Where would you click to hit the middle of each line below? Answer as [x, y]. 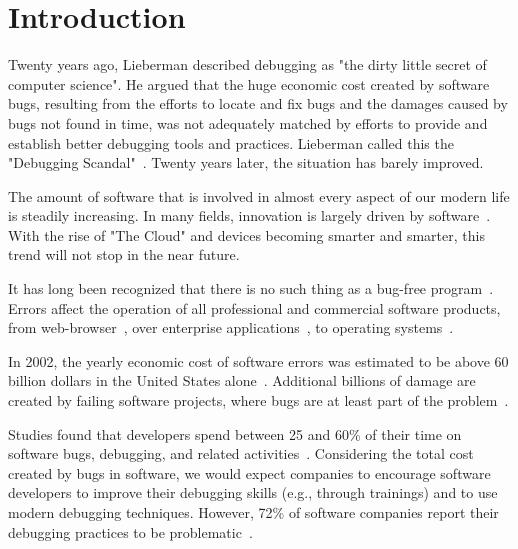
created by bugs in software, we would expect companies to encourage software [249, 472]
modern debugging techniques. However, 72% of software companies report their [253, 512]
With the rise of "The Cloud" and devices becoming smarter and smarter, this [246, 234]
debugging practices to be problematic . [130, 531]
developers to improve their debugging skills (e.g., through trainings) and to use [253, 492]
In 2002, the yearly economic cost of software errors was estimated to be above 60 [258, 360]
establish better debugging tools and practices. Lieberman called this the [231, 142]
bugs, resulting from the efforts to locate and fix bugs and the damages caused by [258, 103]
